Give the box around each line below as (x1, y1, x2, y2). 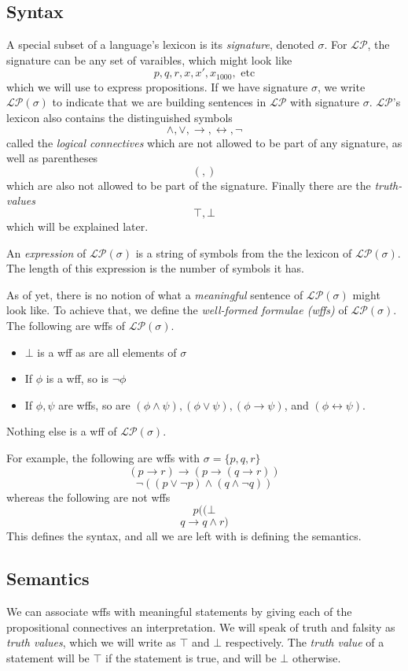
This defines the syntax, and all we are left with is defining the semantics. (6, 528, 362, 544)
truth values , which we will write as (6, 634, 176, 651)
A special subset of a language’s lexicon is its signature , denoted (6, 36, 314, 53)
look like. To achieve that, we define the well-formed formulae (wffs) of (6, 302, 347, 318)
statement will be (6, 649, 90, 665)
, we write (317, 78, 366, 95)
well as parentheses (6, 150, 98, 166)
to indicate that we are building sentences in (52, 94, 266, 110)
